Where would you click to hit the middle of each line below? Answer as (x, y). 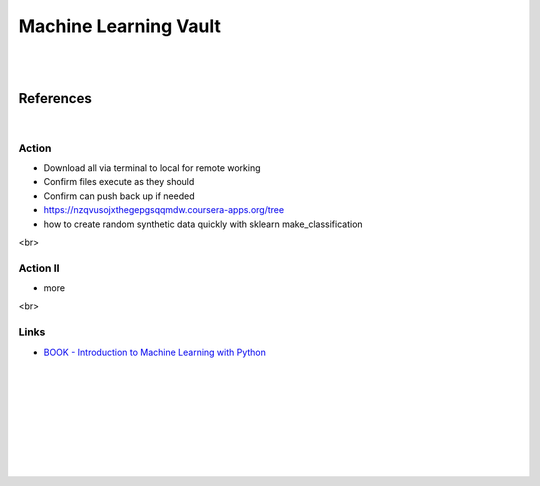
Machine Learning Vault (120, 26)
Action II (39, 268)
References (55, 98)
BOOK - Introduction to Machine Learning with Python (155, 352)
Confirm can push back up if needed (119, 196)
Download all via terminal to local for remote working (152, 167)
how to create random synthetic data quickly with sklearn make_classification (203, 224)
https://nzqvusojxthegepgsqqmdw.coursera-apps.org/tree (164, 210)
